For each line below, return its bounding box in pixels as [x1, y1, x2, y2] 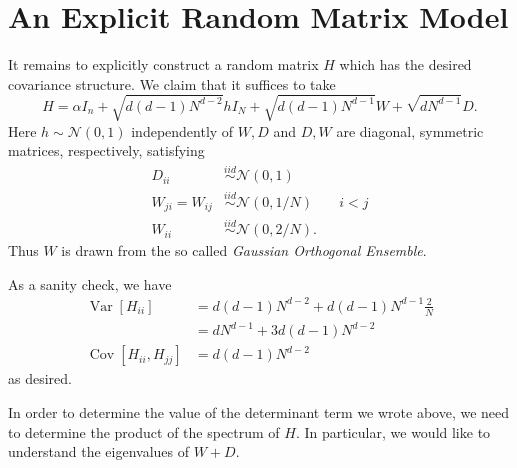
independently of [131, 120, 234, 141]
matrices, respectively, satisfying [8, 140, 205, 161]
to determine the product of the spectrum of [8, 421, 280, 442]
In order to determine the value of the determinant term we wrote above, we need [8, 401, 510, 422]
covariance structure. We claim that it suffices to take [8, 73, 336, 94]
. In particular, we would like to [295, 421, 491, 442]
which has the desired [339, 54, 472, 75]
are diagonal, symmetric [336, 120, 484, 141]
